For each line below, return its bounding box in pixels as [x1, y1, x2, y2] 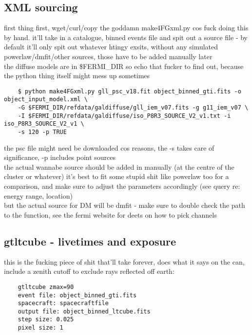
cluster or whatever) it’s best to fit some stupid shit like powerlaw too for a [4, 171, 229, 181]
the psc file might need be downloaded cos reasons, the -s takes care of [4, 142, 214, 153]
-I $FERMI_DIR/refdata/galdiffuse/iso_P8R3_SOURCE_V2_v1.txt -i [18, 112, 231, 119]
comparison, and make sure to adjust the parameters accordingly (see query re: [4, 181, 240, 191]
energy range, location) [4, 190, 73, 201]
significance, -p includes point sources [4, 152, 116, 162]
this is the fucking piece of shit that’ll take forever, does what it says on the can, [4, 256, 245, 267]
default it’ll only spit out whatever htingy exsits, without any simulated [4, 42, 218, 52]
